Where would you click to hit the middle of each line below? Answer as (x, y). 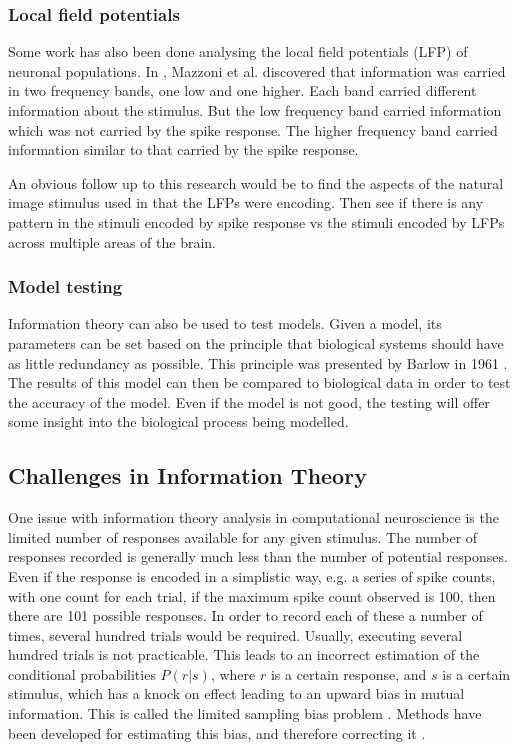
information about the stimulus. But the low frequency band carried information (255, 110)
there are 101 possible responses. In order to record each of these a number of (245, 615)
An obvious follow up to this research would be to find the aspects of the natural (256, 182)
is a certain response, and (348, 673)
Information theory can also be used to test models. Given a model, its (225, 323)
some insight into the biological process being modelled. (178, 421)
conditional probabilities (82, 673)
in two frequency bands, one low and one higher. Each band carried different (242, 90)
